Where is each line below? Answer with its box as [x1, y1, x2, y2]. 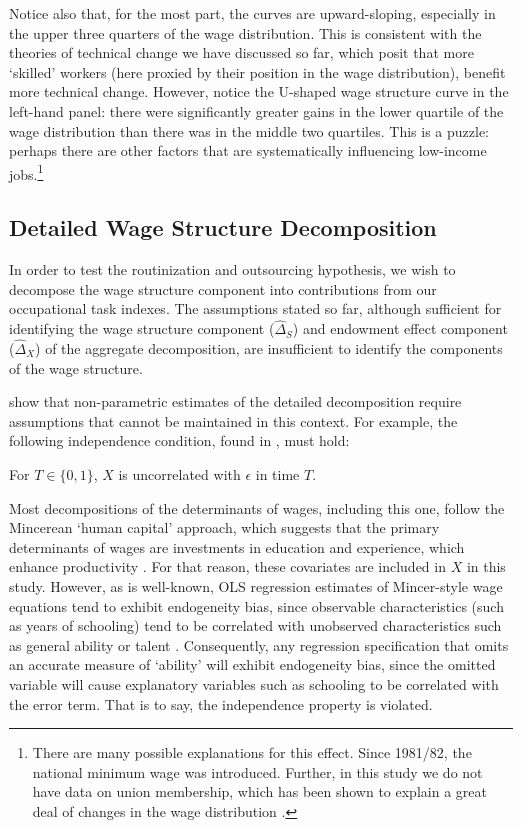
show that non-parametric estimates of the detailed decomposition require [9, 391, 462, 412]
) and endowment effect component [292, 318, 508, 339]
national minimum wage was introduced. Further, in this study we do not [32, 761, 483, 782]
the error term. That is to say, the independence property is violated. [9, 693, 433, 714]
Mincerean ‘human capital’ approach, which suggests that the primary [9, 517, 440, 538]
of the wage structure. [9, 357, 143, 378]
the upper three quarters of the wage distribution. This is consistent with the [9, 22, 482, 43]
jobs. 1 [9, 160, 44, 184]
